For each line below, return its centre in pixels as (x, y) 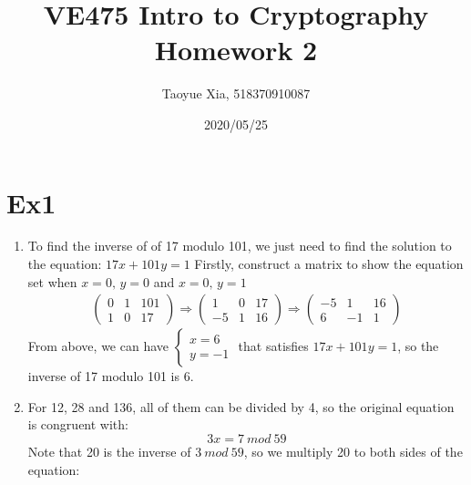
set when (52, 281)
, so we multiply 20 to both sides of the (353, 452)
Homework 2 (236, 50)
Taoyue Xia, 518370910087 (236, 93)
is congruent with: (78, 424)
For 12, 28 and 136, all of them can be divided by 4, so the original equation (241, 406)
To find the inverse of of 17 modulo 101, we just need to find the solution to (240, 246)
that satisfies (273, 346)
